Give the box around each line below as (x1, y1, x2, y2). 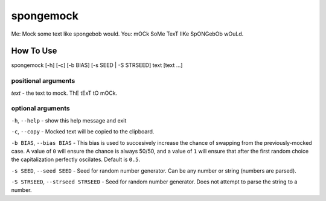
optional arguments (11, 104, 70, 113)
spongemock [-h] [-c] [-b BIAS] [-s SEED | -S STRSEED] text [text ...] (11, 62, 183, 69)
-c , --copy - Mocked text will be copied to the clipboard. (11, 128, 155, 135)
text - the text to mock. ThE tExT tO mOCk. (11, 89, 118, 97)
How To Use (11, 46, 57, 56)
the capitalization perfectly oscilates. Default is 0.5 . (11, 156, 141, 163)
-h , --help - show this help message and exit (11, 116, 127, 124)
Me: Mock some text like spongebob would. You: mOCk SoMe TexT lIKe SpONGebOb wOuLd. (11, 30, 244, 37)
